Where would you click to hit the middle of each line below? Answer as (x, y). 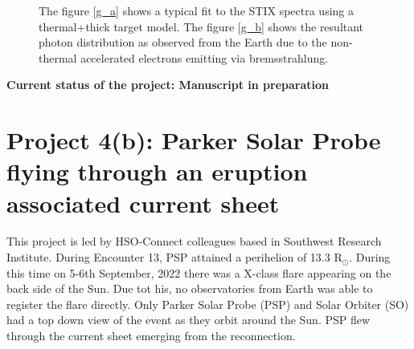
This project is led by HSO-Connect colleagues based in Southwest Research (194, 241)
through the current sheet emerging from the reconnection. (151, 336)
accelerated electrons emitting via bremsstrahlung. (205, 57)
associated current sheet (143, 203)
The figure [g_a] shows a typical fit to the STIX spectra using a (196, 10)
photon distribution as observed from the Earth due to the (183, 42)
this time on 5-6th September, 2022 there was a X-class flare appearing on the (199, 272)
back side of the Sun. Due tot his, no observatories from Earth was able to (190, 288)
